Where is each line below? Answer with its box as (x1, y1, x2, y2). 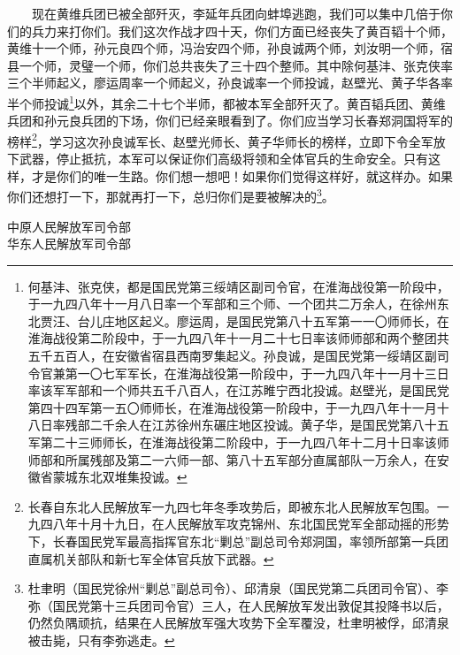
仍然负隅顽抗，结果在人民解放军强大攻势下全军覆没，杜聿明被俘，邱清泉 (27, 613, 449, 632)
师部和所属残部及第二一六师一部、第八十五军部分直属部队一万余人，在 (27, 450, 437, 468)
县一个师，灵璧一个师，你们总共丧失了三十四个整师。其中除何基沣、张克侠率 (7, 56, 453, 74)
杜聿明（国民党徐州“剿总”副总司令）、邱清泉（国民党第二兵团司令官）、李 (27, 579, 449, 598)
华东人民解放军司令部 (7, 234, 131, 253)
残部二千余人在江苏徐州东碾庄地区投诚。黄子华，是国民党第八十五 (65, 415, 449, 434)
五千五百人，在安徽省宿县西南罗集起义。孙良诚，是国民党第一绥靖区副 (27, 347, 437, 365)
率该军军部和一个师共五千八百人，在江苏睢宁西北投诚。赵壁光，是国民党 (27, 381, 449, 400)
